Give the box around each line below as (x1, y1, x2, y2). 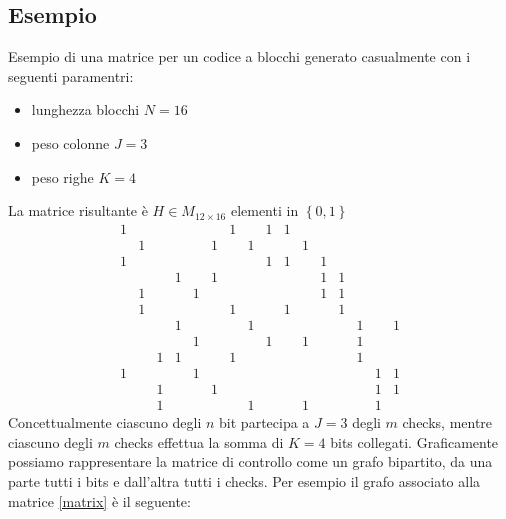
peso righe (31, 166, 94, 187)
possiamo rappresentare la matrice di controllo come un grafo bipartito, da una (8, 451, 493, 472)
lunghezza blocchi (31, 99, 140, 120)
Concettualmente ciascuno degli (8, 412, 202, 433)
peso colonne (31, 132, 110, 153)
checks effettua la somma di (114, 431, 284, 452)
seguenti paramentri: (8, 65, 134, 86)
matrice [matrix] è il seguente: (8, 490, 191, 511)
